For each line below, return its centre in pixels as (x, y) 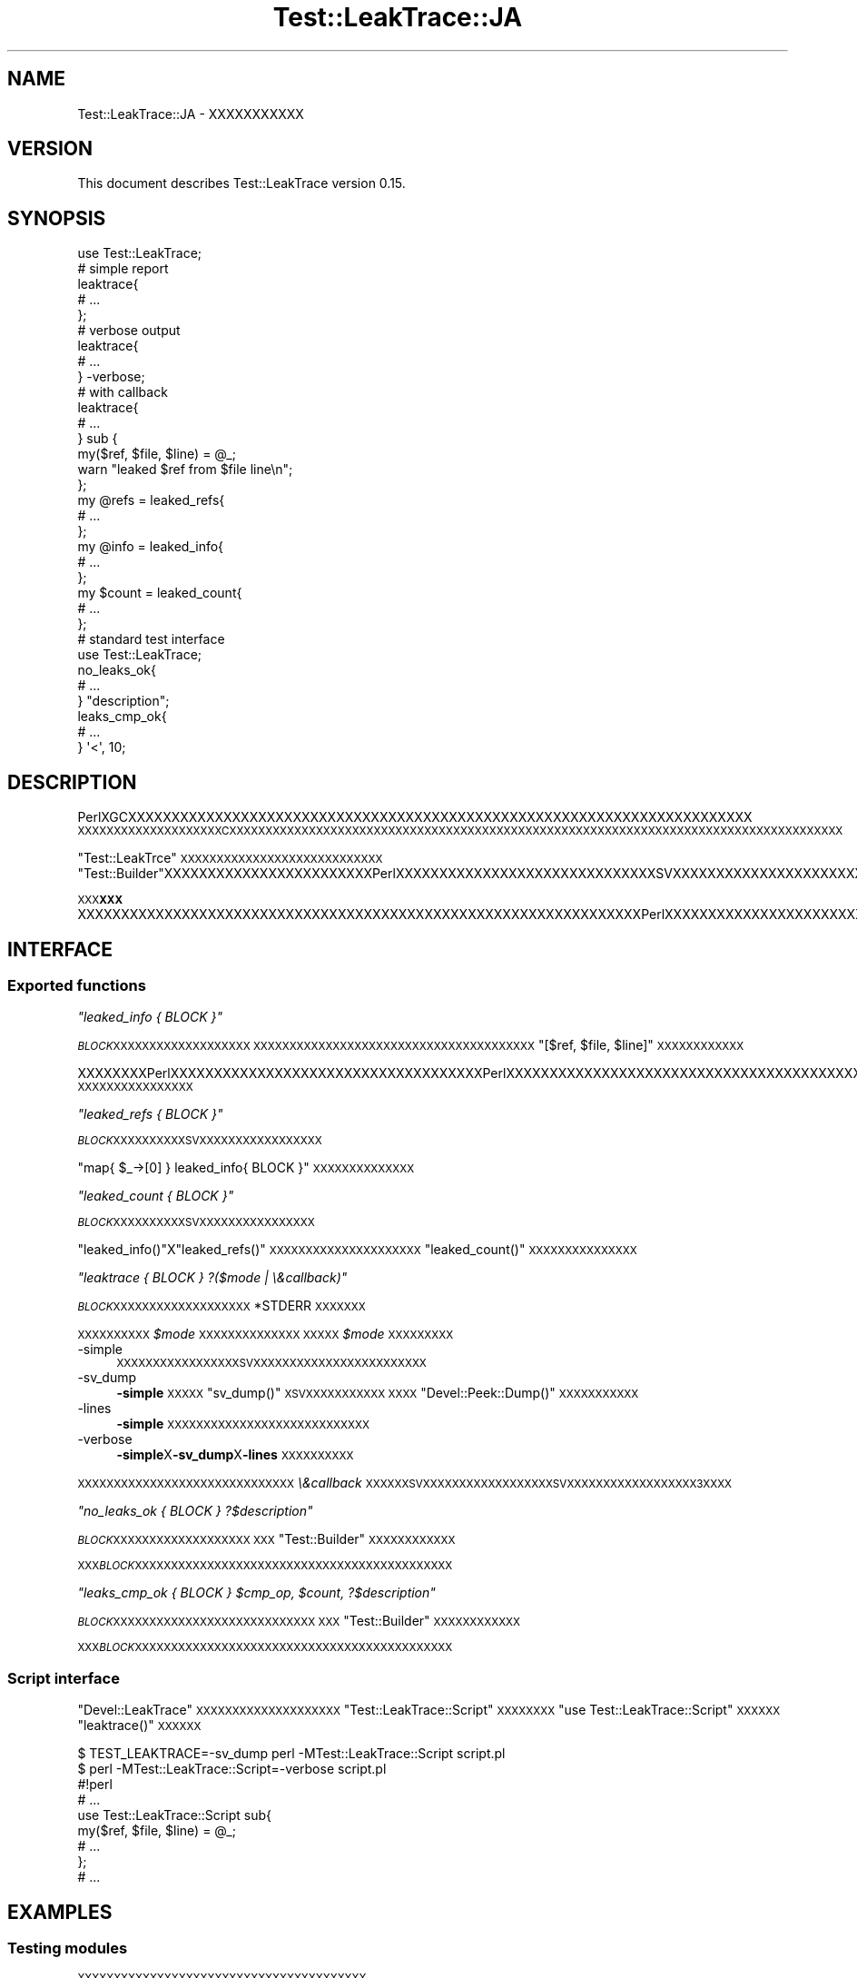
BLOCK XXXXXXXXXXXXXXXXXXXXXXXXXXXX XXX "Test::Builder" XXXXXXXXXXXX (299, 1621)
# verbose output (129, 331)
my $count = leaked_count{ (160, 593)
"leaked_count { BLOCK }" (156, 1196)
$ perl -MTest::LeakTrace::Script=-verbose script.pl (232, 1769)
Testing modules (68, 1948)
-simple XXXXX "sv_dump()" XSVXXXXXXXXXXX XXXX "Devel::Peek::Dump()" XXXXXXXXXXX (378, 1393)
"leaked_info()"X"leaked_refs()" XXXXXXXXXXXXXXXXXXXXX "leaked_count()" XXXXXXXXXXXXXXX (357, 1250)
